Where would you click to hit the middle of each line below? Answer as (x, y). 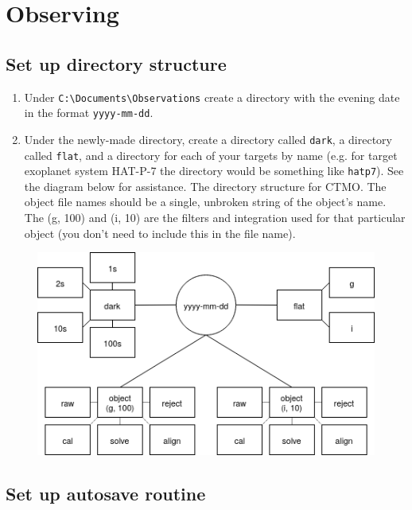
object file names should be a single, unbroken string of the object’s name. (205, 202)
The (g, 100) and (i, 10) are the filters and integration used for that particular (215, 218)
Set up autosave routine (106, 493)
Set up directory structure (116, 63)
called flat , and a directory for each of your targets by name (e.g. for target (211, 155)
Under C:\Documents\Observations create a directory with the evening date (212, 97)
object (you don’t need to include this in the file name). (160, 233)
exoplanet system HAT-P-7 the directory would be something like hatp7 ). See (214, 171)
